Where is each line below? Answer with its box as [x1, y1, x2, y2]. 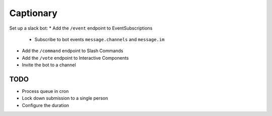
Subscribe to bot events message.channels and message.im [34, 36, 165, 42]
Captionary [9, 8, 58, 19]
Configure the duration [22, 102, 70, 108]
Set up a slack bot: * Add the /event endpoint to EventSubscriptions [9, 25, 153, 31]
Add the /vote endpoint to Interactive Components [22, 55, 129, 61]
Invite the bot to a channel [22, 62, 76, 68]
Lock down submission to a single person [22, 95, 108, 101]
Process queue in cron [22, 88, 69, 94]
